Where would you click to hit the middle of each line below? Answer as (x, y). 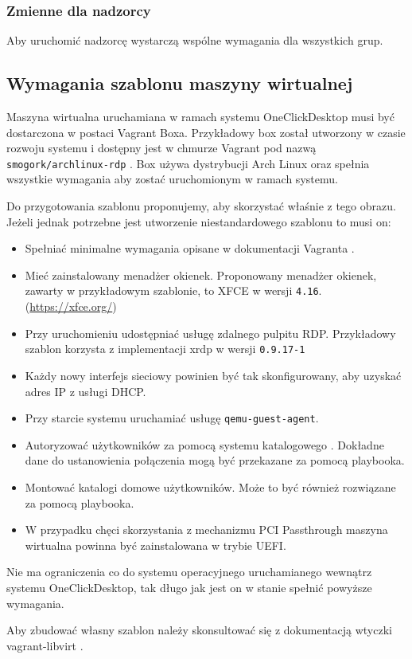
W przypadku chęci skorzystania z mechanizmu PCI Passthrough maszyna (206, 530)
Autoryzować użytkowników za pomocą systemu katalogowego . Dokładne (204, 444)
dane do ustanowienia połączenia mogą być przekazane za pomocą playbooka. (215, 460)
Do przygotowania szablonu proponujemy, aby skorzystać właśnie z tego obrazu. (201, 206)
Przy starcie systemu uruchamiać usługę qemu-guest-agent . (172, 418)
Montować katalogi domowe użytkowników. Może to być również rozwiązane (210, 486)
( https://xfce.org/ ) (71, 306)
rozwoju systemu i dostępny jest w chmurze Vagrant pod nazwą (161, 148)
